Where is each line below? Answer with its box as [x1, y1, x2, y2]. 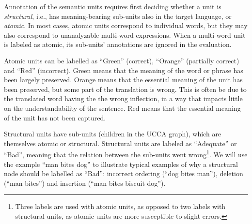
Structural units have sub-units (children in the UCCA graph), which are [4, 129, 221, 139]
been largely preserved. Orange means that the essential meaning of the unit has [4, 75, 243, 85]
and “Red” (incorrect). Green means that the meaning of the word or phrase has [4, 65, 243, 75]
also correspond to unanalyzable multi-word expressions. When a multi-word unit [4, 30, 246, 40]
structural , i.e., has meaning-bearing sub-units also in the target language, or [4, 11, 232, 21]
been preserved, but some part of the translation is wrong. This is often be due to [4, 84, 247, 94]
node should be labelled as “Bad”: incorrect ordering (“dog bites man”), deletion [4, 168, 243, 179]
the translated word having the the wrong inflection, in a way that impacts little [4, 93, 243, 104]
